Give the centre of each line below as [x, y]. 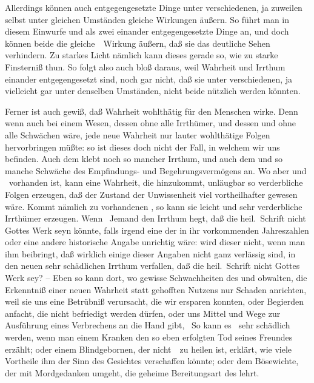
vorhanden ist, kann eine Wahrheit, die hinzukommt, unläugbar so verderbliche [156, 182]
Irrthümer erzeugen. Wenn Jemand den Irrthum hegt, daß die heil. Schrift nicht [155, 218]
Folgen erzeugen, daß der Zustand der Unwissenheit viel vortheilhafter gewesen [151, 194]
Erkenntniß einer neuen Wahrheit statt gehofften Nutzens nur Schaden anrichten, [156, 289]
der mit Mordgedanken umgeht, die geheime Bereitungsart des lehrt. [132, 372]
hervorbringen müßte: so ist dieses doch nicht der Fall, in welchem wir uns [142, 147]
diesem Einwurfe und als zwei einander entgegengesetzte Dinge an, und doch [147, 31]
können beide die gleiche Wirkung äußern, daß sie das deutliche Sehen [138, 43]
